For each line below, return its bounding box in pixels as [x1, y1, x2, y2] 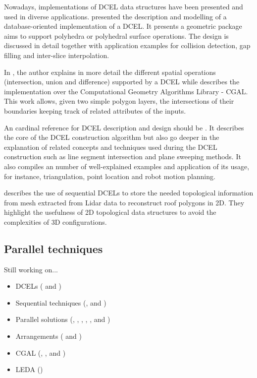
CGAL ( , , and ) [15, 347, 66, 358]
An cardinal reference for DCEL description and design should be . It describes [4, 122, 244, 132]
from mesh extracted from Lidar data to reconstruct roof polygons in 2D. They [4, 197, 245, 207]
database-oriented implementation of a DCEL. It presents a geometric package [4, 21, 242, 31]
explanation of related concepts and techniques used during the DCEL [4, 141, 217, 152]
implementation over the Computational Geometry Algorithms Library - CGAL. [4, 86, 248, 96]
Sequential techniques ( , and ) [15, 297, 106, 308]
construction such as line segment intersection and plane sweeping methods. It [4, 151, 241, 162]
